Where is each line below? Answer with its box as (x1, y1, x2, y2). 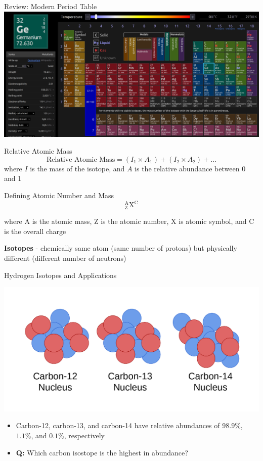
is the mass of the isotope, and (30, 163, 125, 173)
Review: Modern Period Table (4, 1, 97, 11)
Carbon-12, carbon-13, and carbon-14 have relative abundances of (16, 420, 220, 431)
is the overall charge (4, 225, 66, 236)
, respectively (64, 430, 105, 441)
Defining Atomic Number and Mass (4, 190, 114, 201)
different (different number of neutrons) (4, 253, 126, 263)
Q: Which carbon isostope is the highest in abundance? (16, 447, 188, 457)
